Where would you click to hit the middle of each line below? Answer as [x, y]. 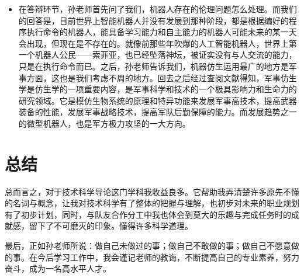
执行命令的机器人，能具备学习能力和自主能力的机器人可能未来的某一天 [162, 32]
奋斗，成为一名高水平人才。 [58, 268]
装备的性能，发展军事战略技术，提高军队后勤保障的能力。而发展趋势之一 [158, 112]
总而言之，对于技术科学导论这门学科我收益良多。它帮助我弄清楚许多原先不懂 [152, 191]
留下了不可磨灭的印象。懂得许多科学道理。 [111, 226]
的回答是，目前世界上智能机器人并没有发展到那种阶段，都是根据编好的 [153, 20]
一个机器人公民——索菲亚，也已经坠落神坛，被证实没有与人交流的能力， [158, 55]
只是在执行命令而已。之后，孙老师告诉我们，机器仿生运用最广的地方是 [153, 66]
